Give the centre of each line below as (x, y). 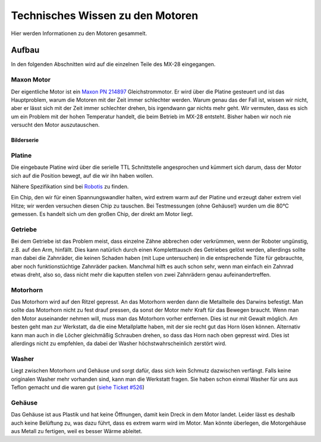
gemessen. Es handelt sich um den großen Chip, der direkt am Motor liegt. (102, 214)
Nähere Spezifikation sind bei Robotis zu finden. (70, 187)
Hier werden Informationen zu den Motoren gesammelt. (79, 33)
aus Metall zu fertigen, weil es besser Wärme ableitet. (77, 431)
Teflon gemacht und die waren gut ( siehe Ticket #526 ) (78, 387)
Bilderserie (25, 140)
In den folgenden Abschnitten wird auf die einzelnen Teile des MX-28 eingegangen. (113, 64)
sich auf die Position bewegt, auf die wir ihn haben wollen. (82, 175)
